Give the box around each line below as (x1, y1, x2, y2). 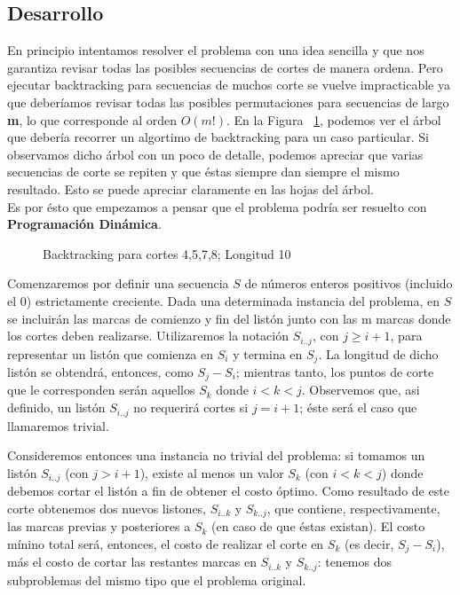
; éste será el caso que (299, 398, 417, 417)
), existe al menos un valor (139, 463, 284, 481)
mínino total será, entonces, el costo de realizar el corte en (7, 534, 324, 552)
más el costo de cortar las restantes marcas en (7, 552, 257, 571)
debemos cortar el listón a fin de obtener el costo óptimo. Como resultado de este (7, 481, 449, 500)
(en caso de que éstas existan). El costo (211, 517, 425, 536)
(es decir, (344, 534, 394, 552)
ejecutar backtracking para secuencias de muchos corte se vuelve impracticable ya (7, 75, 450, 94)
